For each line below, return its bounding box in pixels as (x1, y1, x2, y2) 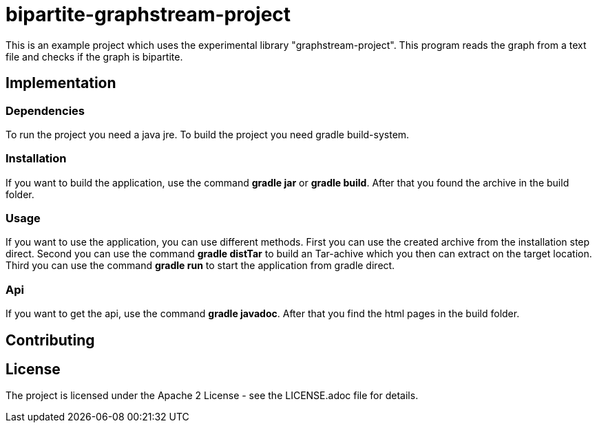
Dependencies (6, 103, 85, 118)
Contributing (6, 331, 95, 349)
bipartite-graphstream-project (6, 3, 291, 26)
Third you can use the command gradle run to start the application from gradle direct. (6, 259, 395, 272)
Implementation (6, 74, 116, 92)
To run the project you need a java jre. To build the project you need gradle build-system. (6, 128, 410, 140)
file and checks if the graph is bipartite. (6, 50, 183, 63)
